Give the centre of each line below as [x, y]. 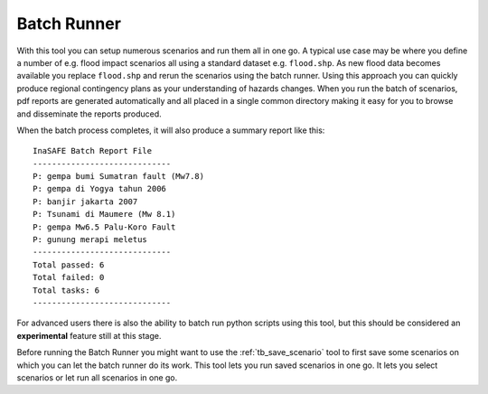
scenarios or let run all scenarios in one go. [97, 377]
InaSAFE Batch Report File [93, 151]
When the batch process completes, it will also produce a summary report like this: [171, 130]
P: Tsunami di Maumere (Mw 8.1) [104, 214]
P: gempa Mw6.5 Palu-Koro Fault [104, 227]
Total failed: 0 [69, 277]
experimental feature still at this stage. [89, 335]
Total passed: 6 [69, 265]
